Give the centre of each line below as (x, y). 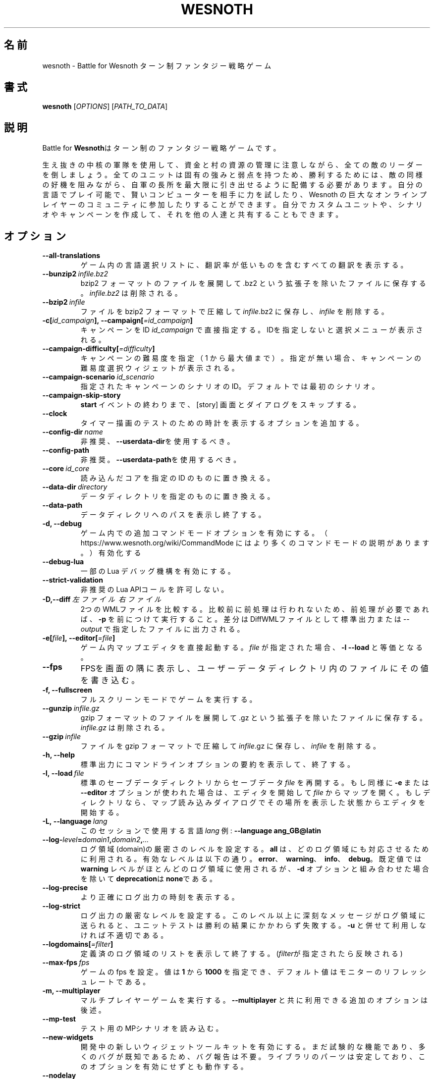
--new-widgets (68, 1037)
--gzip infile (62, 737)
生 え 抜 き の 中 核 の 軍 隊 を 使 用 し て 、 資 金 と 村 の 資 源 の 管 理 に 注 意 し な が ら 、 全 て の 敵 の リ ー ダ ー (232, 165)
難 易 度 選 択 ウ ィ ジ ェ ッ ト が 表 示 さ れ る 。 (160, 368)
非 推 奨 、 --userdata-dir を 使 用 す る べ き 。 (157, 441)
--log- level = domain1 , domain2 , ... (96, 840)
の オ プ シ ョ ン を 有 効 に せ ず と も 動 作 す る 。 (164, 1067)
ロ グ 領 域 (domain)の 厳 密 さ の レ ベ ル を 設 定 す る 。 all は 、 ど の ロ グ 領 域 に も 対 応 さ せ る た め (255, 849)
